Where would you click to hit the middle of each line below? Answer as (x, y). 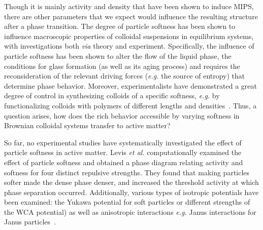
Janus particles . (30, 222)
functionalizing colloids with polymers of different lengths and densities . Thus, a (130, 105)
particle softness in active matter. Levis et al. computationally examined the (123, 152)
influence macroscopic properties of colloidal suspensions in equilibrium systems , (129, 36)
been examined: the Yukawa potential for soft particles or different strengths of (127, 202)
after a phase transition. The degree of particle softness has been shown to (120, 26)
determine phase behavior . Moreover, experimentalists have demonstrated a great (130, 85)
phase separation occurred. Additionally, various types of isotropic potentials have (131, 192)
